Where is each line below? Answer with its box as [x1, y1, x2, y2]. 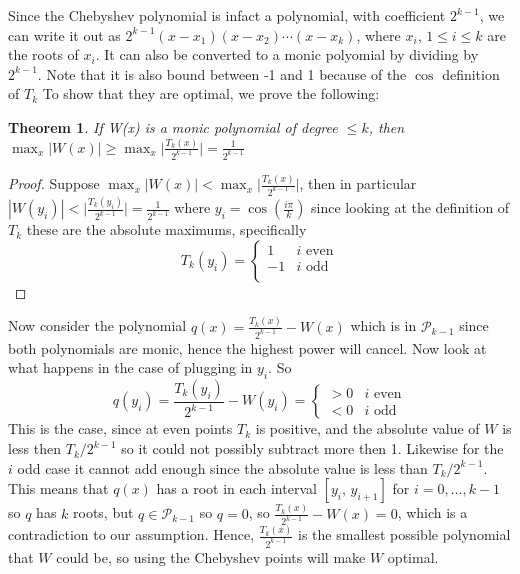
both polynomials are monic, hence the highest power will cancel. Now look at [8, 337, 487, 358]
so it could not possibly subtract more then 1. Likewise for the [121, 438, 504, 459]
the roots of [8, 44, 79, 65]
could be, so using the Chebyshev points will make [56, 546, 366, 567]
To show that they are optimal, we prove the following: [42, 83, 380, 104]
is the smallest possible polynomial [298, 524, 511, 545]
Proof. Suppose [8, 173, 100, 194]
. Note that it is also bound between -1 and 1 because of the [37, 63, 407, 84]
